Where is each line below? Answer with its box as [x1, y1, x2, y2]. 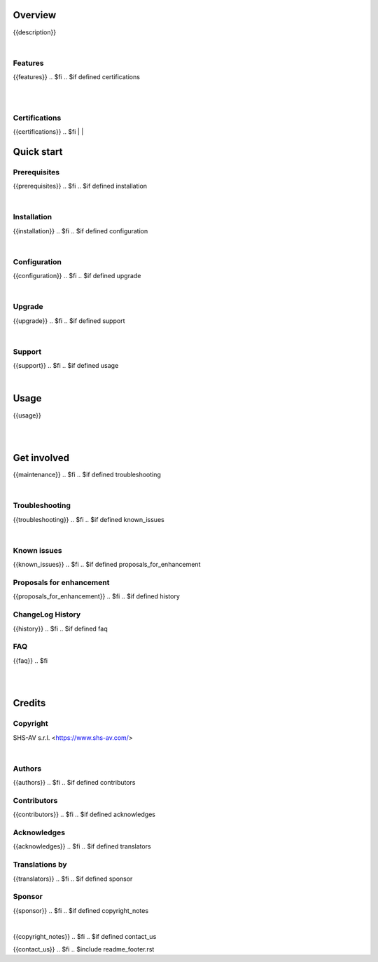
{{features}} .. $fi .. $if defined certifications [13, 73, 140, 81]
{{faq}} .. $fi [13, 656, 48, 665]
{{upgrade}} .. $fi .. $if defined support [13, 316, 125, 325]
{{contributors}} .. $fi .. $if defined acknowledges [13, 810, 155, 819]
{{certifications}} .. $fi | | [13, 127, 84, 136]
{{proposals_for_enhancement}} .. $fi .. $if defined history [13, 592, 180, 600]
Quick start [13, 146, 63, 158]
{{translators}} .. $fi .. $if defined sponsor [13, 874, 133, 883]
